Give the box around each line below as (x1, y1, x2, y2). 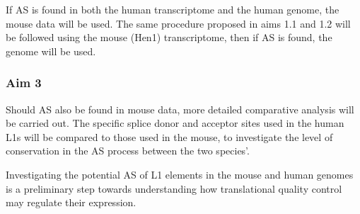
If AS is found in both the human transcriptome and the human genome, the (6, 2, 339, 16)
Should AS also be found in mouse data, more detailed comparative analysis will (6, 101, 354, 116)
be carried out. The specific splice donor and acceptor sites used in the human (6, 116, 344, 130)
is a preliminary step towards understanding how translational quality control (6, 181, 342, 196)
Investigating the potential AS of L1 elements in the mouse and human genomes (6, 167, 354, 181)
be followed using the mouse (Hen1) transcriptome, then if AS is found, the (6, 30, 332, 45)
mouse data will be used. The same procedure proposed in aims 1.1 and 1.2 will (6, 16, 351, 30)
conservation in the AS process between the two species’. (6, 143, 250, 158)
